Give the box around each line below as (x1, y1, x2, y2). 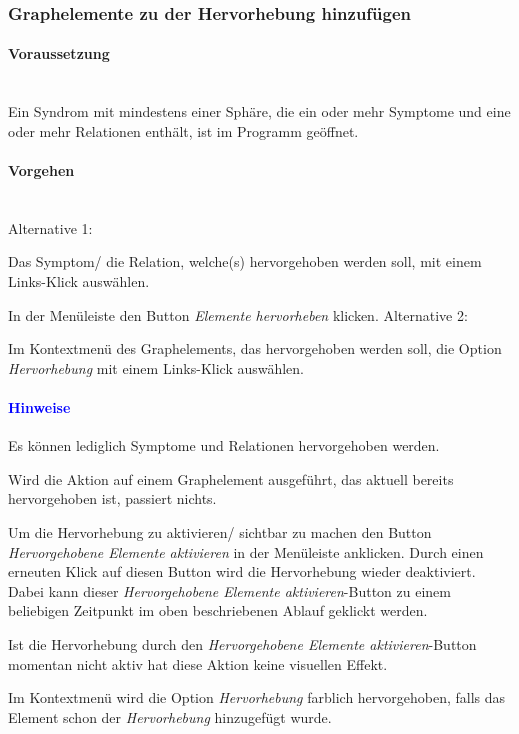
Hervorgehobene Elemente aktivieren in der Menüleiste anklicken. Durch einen (8, 541, 484, 562)
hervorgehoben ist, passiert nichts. (8, 488, 217, 509)
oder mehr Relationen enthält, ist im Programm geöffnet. (8, 120, 359, 141)
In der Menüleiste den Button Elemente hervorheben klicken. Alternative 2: (8, 304, 468, 325)
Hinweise (8, 396, 71, 417)
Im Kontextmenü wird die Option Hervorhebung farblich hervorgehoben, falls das (8, 687, 506, 708)
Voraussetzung (8, 43, 110, 64)
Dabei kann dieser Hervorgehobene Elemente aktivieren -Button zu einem (8, 580, 451, 601)
